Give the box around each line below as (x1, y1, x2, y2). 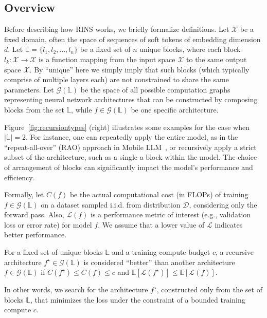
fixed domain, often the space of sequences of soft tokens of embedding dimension (4, 33, 261, 44)
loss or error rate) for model (4, 219, 92, 230)
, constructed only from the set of (156, 284, 262, 295)
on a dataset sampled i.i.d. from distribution (41, 199, 181, 210)
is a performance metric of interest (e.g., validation (91, 209, 251, 220)
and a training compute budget (112, 247, 210, 257)
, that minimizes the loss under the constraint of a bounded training (30, 294, 245, 305)
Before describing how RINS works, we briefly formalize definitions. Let (4, 24, 229, 34)
